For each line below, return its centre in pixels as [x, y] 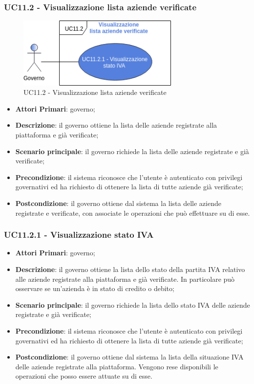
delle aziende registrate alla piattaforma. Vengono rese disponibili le [117, 366]
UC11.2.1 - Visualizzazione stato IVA [79, 235]
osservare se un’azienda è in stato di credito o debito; [95, 288]
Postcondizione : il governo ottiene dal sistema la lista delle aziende [118, 203]
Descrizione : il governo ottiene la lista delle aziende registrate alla [116, 125]
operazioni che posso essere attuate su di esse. [84, 376]
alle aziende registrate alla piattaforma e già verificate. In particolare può [125, 279]
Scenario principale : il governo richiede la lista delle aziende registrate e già [132, 151]
